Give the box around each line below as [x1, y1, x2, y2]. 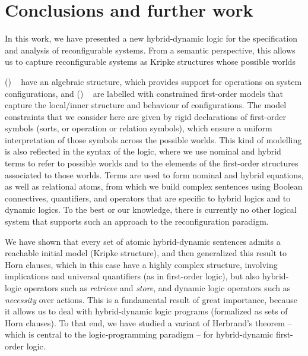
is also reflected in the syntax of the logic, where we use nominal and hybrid [5, 145, 281, 157]
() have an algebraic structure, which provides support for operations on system [5, 75, 302, 87]
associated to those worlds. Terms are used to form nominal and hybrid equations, [5, 168, 304, 181]
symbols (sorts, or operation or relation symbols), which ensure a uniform [5, 122, 272, 134]
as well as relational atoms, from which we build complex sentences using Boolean [5, 180, 303, 193]
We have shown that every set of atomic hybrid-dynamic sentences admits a [5, 235, 281, 247]
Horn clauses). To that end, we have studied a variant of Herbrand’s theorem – [5, 316, 292, 329]
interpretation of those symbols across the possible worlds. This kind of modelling [5, 133, 302, 146]
